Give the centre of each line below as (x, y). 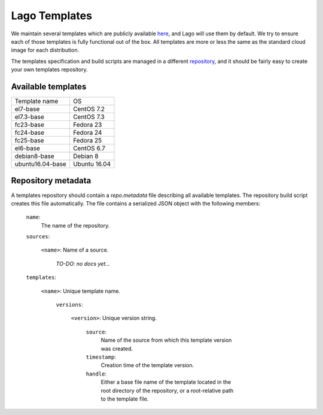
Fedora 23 (87, 125)
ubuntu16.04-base (41, 164)
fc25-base (29, 141)
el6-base (27, 149)
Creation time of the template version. (147, 365)
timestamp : (101, 357)
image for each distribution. (45, 50)
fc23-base (30, 125)
